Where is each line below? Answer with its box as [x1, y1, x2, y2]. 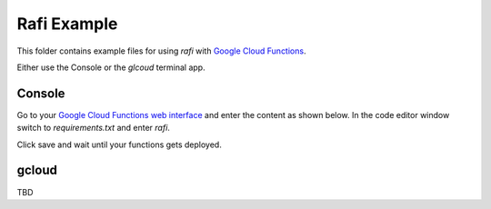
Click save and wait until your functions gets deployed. [16, 139, 222, 150]
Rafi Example [16, 14, 118, 34]
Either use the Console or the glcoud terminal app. [16, 62, 205, 73]
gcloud [16, 163, 58, 178]
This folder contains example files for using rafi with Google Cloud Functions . [16, 45, 306, 56]
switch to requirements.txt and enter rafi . [16, 123, 170, 134]
